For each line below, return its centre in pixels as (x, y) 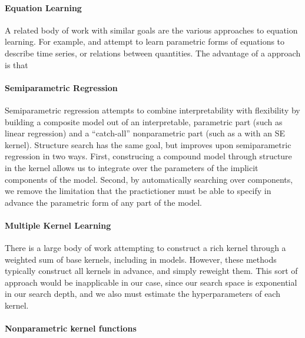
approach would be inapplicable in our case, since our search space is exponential (151, 282)
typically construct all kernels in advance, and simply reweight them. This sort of (151, 271)
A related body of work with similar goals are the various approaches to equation (151, 30)
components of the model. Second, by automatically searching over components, (149, 179)
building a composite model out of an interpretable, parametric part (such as (144, 121)
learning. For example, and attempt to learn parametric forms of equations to (145, 41)
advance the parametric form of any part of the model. (103, 202)
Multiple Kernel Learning (58, 225)
